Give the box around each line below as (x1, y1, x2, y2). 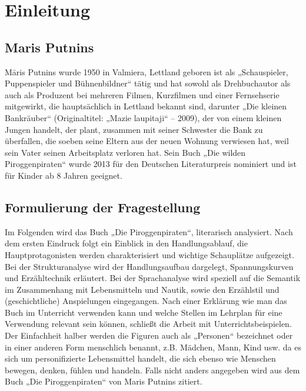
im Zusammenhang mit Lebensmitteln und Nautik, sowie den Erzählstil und (5, 283, 280, 295)
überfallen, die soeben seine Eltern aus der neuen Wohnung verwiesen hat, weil (5, 135, 289, 147)
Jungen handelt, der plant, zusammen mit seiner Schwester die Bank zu (5, 123, 263, 135)
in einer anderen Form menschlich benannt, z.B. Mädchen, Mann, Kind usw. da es (5, 340, 301, 353)
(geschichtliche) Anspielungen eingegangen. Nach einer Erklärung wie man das (5, 295, 287, 307)
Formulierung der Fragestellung (5, 198, 201, 216)
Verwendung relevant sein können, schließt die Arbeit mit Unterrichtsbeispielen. (5, 318, 292, 330)
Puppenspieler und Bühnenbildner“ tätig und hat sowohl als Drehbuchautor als (5, 77, 291, 89)
